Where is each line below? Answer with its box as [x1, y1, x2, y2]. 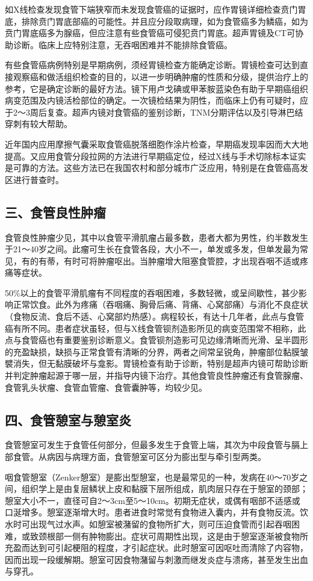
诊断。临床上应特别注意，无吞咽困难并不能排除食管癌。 [13, 38, 232, 51]
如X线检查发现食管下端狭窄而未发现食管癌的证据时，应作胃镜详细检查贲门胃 [5, 3, 306, 15]
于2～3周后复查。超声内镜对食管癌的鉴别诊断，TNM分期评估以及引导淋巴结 [5, 105, 303, 118]
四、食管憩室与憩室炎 [5, 410, 131, 429]
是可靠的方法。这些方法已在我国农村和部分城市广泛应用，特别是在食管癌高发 [5, 161, 308, 174]
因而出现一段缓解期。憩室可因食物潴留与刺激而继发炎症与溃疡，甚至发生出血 [5, 553, 308, 565]
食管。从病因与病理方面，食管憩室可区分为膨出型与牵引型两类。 [13, 450, 266, 463]
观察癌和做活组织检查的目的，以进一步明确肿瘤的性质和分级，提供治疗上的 [13, 70, 308, 82]
